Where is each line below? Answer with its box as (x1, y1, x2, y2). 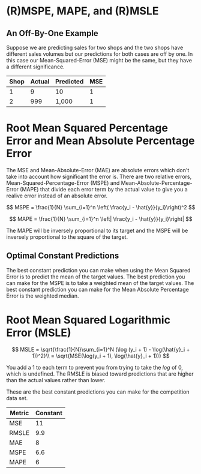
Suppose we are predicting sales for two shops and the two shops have (6, 44, 184, 51)
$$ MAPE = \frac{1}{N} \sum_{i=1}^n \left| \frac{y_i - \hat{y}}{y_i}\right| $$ (8, 215, 193, 223)
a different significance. (6, 63, 65, 70)
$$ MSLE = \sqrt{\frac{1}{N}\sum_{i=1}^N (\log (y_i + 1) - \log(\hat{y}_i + (11, 346, 190, 353)
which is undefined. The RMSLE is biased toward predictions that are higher (6, 370, 194, 377)
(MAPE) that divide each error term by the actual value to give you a (20, 185, 188, 193)
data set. (6, 394, 28, 401)
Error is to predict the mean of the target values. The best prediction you (6, 273, 185, 280)
